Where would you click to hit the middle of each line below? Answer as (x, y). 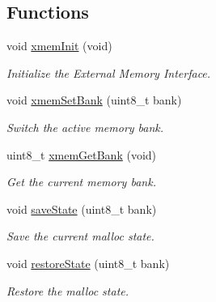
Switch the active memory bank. (85, 127)
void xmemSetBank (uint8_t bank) (94, 100)
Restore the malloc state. (68, 290)
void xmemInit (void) (59, 46)
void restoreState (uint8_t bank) (88, 263)
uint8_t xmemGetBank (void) (82, 154)
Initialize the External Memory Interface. (109, 72)
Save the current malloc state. (80, 236)
